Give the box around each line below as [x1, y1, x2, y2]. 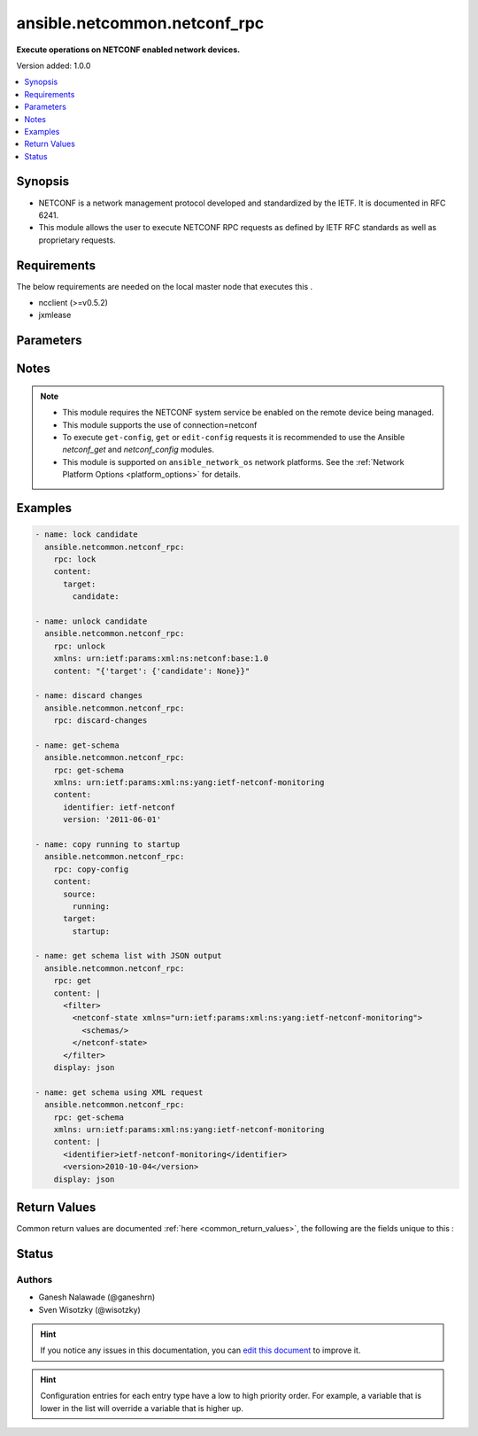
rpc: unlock [53, 640, 106, 651]
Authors [16, 1273, 53, 1285]
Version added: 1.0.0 [16, 60, 91, 71]
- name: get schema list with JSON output [35, 951, 222, 961]
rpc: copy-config [53, 864, 129, 874]
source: [63, 889, 96, 899]
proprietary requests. [38, 235, 116, 245]
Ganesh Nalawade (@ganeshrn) [38, 1292, 156, 1302]
